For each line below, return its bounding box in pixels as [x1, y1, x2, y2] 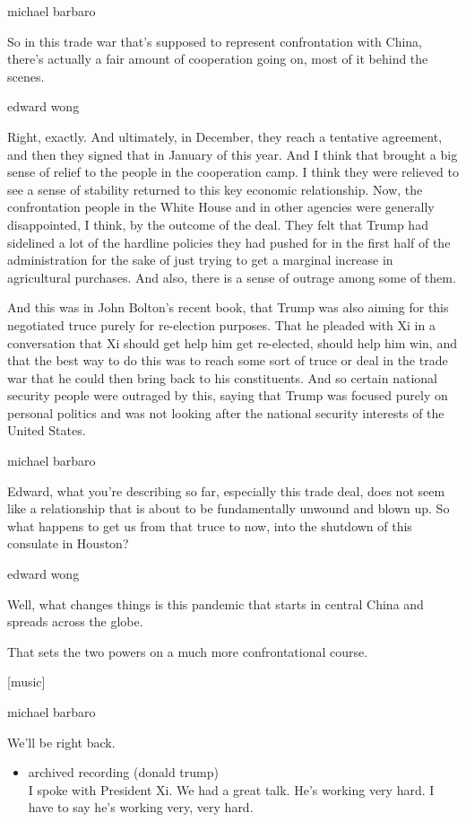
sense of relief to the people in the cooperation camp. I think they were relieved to [7, 162, 459, 181]
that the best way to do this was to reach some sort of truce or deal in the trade [7, 351, 448, 370]
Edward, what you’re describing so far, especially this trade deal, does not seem [7, 481, 445, 500]
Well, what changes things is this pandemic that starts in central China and [7, 594, 424, 613]
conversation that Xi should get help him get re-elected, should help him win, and [7, 333, 457, 352]
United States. [7, 421, 86, 440]
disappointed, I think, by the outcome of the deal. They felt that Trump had [7, 214, 428, 233]
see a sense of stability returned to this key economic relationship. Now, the [7, 179, 423, 198]
